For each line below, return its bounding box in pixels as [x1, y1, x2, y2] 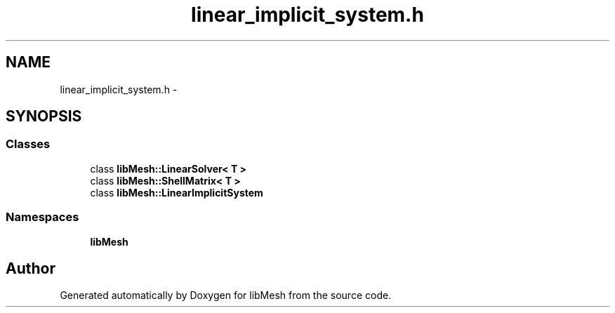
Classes [6, 137, 51, 152]
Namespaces [6, 210, 79, 225]
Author [6, 259, 55, 277]
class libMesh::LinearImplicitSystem [90, 186, 263, 199]
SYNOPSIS [6, 107, 82, 126]
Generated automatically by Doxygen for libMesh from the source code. [60, 289, 392, 302]
